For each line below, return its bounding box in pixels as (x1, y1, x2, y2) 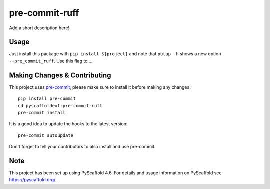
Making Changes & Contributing (9, 71, 111, 79)
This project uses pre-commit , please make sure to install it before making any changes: (9, 84, 191, 90)
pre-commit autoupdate (18, 132, 74, 138)
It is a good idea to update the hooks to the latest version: (9, 121, 128, 127)
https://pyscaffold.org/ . (9, 177, 57, 183)
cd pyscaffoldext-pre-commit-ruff (18, 103, 102, 108)
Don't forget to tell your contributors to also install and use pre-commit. (9, 144, 156, 150)
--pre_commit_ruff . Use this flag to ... (9, 58, 93, 64)
